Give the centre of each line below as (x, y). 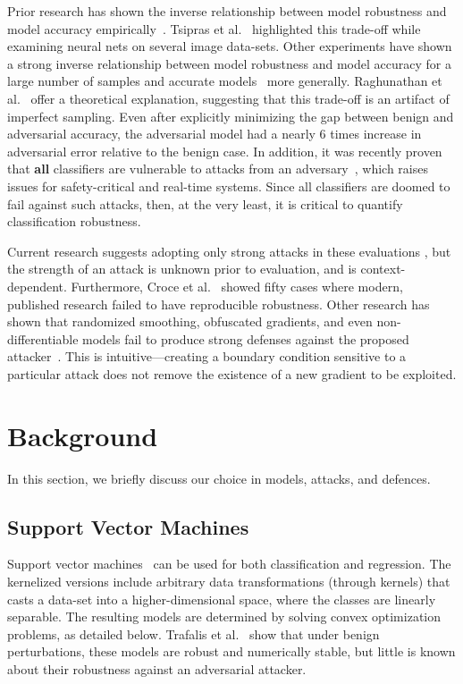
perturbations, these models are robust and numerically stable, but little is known (231, 651)
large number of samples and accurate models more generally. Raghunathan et (225, 81)
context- (383, 269)
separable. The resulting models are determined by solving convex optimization (224, 616)
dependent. (37, 286)
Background (83, 435)
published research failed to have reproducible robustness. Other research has (219, 304)
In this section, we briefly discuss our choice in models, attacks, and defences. (219, 478)
